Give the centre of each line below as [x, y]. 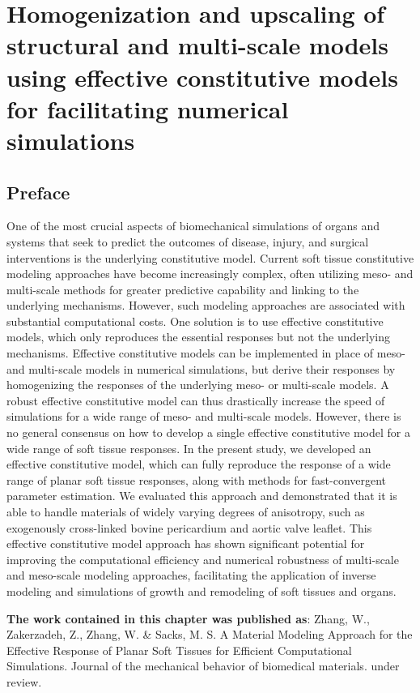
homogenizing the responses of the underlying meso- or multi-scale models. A [198, 385]
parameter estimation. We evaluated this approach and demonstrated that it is [202, 496]
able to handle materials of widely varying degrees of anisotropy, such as [186, 512]
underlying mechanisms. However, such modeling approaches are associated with [206, 305]
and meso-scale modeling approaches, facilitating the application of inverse [191, 575]
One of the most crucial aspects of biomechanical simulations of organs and [193, 226]
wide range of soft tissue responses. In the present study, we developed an [189, 448]
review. [24, 681]
